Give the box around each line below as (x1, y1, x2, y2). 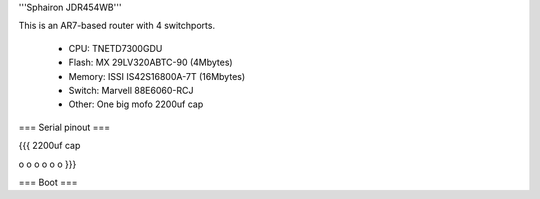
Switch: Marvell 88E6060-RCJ (68, 84, 194, 96)
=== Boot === (18, 176, 78, 188)
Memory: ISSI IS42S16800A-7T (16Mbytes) (68, 70, 246, 82)
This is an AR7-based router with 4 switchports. (18, 20, 215, 32)
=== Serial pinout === (18, 121, 111, 133)
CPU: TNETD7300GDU (68, 42, 163, 54)
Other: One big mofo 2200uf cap (68, 98, 204, 110)
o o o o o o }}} (18, 158, 77, 170)
